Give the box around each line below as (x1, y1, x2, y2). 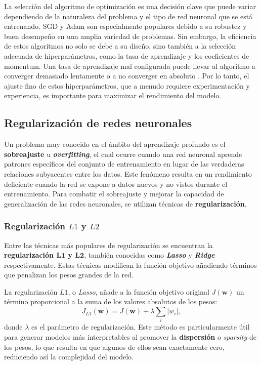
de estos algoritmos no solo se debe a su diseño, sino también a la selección (4, 40, 236, 51)
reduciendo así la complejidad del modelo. (4, 351, 134, 362)
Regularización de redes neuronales (4, 115, 192, 131)
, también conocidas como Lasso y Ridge (84, 250, 215, 260)
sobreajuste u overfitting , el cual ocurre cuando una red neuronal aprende (4, 148, 242, 159)
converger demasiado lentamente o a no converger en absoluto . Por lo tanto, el (4, 70, 249, 81)
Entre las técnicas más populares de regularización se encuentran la (4, 239, 213, 250)
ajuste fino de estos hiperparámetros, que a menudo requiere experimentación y (4, 80, 250, 91)
